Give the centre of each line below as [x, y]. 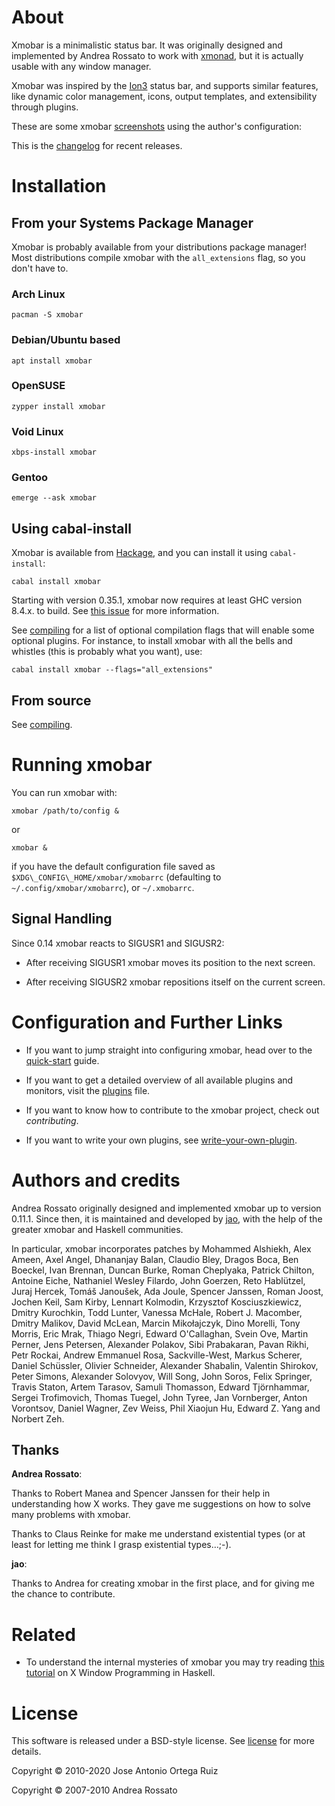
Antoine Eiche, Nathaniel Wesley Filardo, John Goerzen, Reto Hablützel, [158, 1280]
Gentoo [30, 478]
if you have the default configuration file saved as [113, 866]
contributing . [52, 1120]
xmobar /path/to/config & [65, 811]
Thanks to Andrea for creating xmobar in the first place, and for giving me [163, 1583]
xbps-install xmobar [54, 452]
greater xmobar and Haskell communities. [97, 1229]
